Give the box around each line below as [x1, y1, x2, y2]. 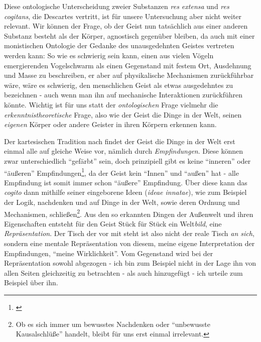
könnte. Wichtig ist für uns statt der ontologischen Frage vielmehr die [4, 99, 218, 109]
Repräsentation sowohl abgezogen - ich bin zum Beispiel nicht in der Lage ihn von [4, 258, 256, 268]
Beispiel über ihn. [4, 277, 58, 288]
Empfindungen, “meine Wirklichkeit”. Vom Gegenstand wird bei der [4, 248, 213, 258]
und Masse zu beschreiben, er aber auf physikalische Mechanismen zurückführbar [4, 70, 254, 80]
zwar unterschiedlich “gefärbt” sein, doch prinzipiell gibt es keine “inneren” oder [4, 155, 251, 166]
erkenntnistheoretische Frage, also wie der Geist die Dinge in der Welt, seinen [4, 109, 242, 120]
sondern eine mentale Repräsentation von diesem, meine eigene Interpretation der [4, 238, 255, 248]
